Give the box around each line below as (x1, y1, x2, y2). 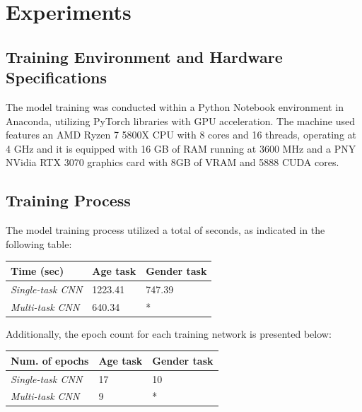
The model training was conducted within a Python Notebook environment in (6, 99, 344, 114)
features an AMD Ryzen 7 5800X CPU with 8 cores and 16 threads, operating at (6, 127, 357, 142)
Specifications (6, 66, 107, 88)
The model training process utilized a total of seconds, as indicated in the (6, 223, 325, 237)
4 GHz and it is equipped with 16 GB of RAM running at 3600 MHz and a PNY (6, 141, 356, 155)
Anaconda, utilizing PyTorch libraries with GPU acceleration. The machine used (6, 113, 355, 128)
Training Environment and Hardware (6, 45, 283, 67)
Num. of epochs (11, 353, 89, 367)
